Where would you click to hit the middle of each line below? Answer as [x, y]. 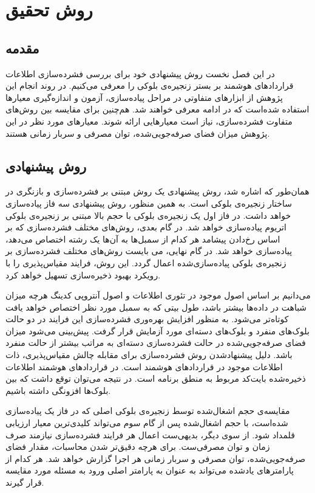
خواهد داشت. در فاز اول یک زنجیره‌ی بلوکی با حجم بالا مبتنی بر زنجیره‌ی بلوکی [148, 215]
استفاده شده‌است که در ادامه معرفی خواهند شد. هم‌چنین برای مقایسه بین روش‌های [157, 109]
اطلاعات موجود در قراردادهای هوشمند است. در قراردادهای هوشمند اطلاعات [144, 366]
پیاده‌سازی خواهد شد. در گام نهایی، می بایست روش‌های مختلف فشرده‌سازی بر [149, 251]
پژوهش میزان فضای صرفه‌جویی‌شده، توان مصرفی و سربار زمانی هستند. [138, 133]
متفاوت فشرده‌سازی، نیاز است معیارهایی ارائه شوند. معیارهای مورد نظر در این [149, 121]
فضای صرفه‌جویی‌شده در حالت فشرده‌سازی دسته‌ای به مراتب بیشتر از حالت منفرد [156, 343]
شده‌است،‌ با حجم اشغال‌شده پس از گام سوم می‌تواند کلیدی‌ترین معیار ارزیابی [147, 423]
